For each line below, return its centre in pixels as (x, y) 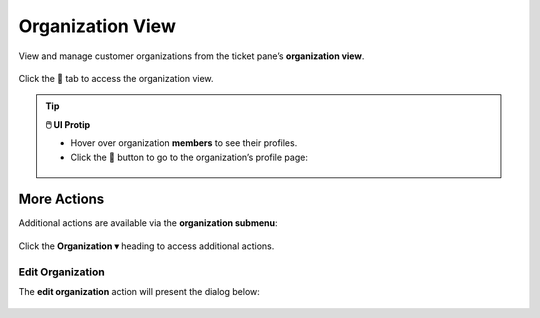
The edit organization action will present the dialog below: (139, 291)
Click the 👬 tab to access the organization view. (116, 78)
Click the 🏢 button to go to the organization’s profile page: (189, 157)
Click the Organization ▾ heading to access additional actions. (146, 246)
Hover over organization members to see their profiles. (184, 143)
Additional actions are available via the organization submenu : (148, 223)
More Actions (61, 199)
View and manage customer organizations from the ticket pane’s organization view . (191, 56)
